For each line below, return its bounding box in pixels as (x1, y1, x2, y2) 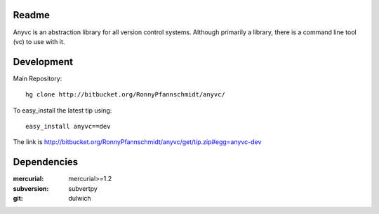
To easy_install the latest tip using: (13, 106, 112, 115)
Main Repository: (13, 74, 62, 83)
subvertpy (68, 184, 98, 192)
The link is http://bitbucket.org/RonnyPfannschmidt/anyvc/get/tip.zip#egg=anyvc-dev (13, 138, 262, 146)
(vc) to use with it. (13, 37, 65, 45)
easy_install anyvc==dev (25, 122, 111, 130)
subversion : (13, 184, 49, 192)
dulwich (68, 194, 91, 203)
